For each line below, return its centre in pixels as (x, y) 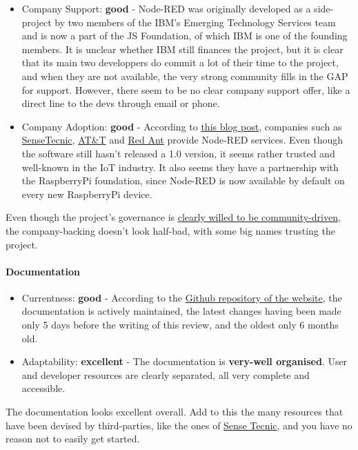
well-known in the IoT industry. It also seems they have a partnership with (180, 167)
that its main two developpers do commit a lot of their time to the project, (180, 62)
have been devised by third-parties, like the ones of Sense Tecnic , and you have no (179, 425)
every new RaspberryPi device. (87, 194)
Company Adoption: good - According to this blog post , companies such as (182, 126)
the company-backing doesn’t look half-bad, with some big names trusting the (170, 230)
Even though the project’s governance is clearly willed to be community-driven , (173, 217)
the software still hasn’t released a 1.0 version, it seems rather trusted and (178, 153)
